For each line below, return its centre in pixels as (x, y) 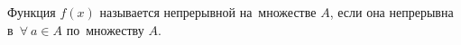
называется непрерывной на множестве (208, 12)
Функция (32, 12)
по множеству (105, 29)
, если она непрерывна (392, 12)
